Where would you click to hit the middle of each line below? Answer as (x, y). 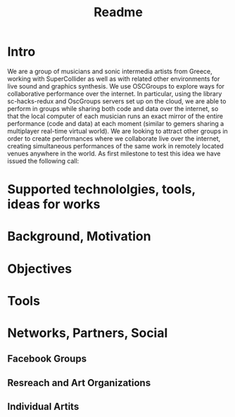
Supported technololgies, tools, (101, 190)
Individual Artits (43, 407)
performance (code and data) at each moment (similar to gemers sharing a (116, 123)
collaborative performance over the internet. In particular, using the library (115, 94)
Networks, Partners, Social (88, 333)
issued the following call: (43, 161)
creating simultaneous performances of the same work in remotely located (115, 146)
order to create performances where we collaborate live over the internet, (114, 139)
